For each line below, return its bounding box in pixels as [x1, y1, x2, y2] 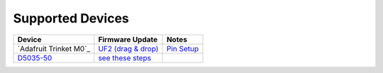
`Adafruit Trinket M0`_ [17, 44, 91, 53]
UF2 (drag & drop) [98, 44, 159, 53]
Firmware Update [98, 34, 158, 44]
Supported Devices [13, 11, 129, 26]
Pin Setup [166, 44, 199, 53]
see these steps [98, 53, 152, 62]
